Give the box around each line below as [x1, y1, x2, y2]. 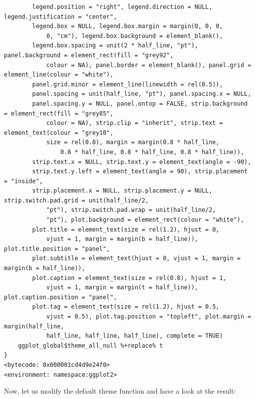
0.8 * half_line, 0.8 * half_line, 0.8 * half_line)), [60, 148, 244, 156]
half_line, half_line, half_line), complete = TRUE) [46, 332, 223, 340]
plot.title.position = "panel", [4, 245, 110, 252]
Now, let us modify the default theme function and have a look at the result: [4, 386, 236, 396]
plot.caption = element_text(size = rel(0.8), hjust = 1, [32, 274, 227, 281]
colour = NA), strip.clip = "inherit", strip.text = [46, 120, 223, 127]
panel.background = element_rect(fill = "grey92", [4, 51, 174, 59]
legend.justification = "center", [4, 13, 117, 20]
